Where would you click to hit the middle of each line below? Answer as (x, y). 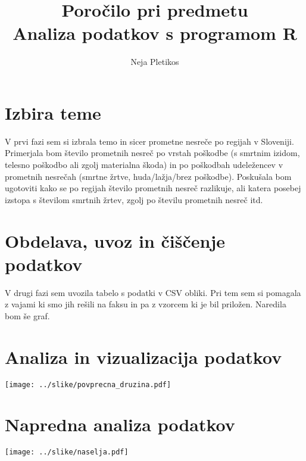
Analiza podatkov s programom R (155, 33)
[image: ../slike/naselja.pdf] (67, 452)
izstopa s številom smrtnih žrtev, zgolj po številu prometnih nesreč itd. (134, 199)
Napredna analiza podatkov (120, 424)
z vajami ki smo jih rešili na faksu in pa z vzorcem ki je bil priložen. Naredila (146, 304)
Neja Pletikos (155, 62)
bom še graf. (27, 315)
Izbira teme (53, 112)
